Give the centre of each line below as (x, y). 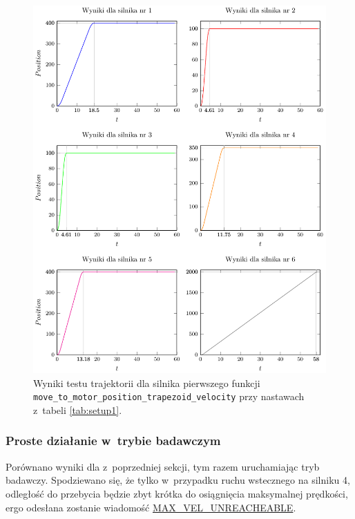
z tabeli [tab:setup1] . (78, 409)
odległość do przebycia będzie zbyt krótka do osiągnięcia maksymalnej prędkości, (177, 493)
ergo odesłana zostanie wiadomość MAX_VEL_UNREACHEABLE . (151, 507)
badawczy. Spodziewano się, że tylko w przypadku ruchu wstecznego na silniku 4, (178, 480)
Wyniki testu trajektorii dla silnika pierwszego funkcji (147, 383)
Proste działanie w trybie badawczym (113, 441)
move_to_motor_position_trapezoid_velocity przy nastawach (169, 396)
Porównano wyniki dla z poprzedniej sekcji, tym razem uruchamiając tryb (163, 466)
